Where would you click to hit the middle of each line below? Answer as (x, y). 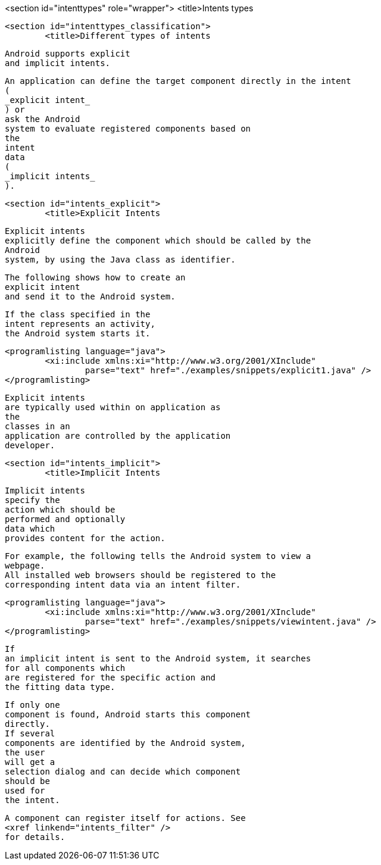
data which (30, 529)
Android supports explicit (68, 54)
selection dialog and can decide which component (123, 772)
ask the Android (43, 119)
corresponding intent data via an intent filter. (123, 585)
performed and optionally (65, 519)
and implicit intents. (58, 63)
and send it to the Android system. (90, 296)
